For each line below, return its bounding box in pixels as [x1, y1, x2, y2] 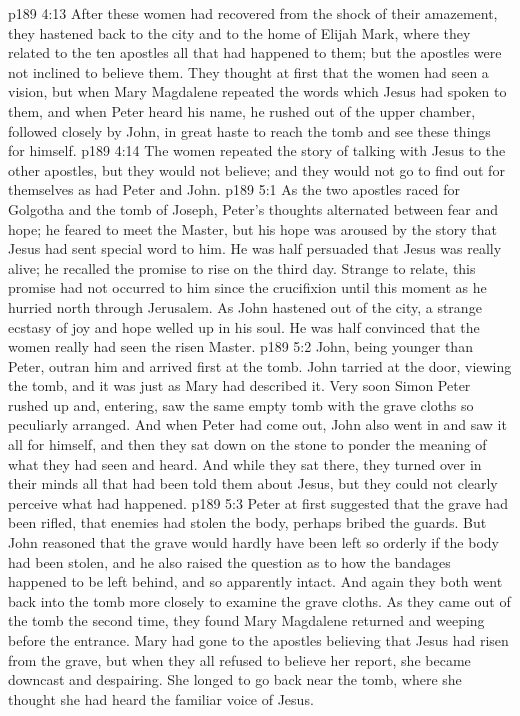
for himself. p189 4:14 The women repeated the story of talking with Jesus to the [8, 140, 506, 161]
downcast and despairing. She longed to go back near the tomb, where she [8, 669, 462, 690]
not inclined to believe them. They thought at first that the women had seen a [8, 61, 489, 82]
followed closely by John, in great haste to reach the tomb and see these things [8, 120, 491, 141]
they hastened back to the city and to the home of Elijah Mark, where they [8, 22, 471, 43]
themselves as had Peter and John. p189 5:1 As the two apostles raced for [8, 179, 461, 200]
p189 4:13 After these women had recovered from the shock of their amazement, [8, 3, 498, 23]
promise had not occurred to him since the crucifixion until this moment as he [8, 277, 487, 298]
